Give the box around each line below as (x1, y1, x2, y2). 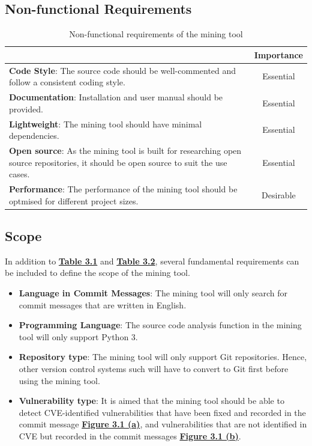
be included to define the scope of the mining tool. (5, 266, 190, 279)
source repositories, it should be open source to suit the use (9, 156, 227, 168)
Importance (254, 48, 303, 61)
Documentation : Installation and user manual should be (9, 91, 223, 103)
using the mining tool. (19, 374, 100, 386)
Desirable (262, 188, 296, 201)
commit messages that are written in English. (19, 298, 187, 311)
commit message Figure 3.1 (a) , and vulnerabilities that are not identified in (19, 418, 307, 430)
